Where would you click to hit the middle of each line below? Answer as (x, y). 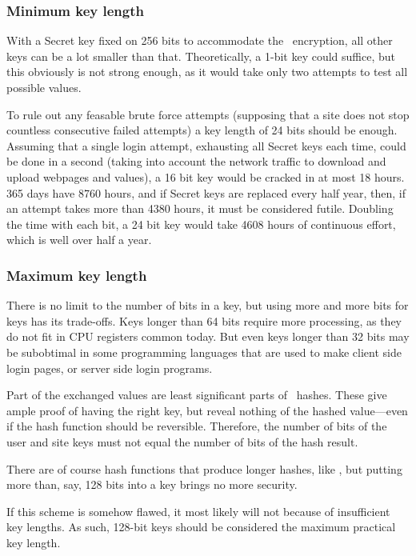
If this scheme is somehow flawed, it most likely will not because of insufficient (198, 511)
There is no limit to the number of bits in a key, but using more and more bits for (208, 305)
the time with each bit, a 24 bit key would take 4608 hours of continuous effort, (201, 224)
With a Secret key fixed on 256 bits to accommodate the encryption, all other (200, 40)
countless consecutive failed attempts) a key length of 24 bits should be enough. (202, 130)
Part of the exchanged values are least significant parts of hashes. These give (197, 395)
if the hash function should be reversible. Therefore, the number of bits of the (197, 426)
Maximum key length (77, 275)
